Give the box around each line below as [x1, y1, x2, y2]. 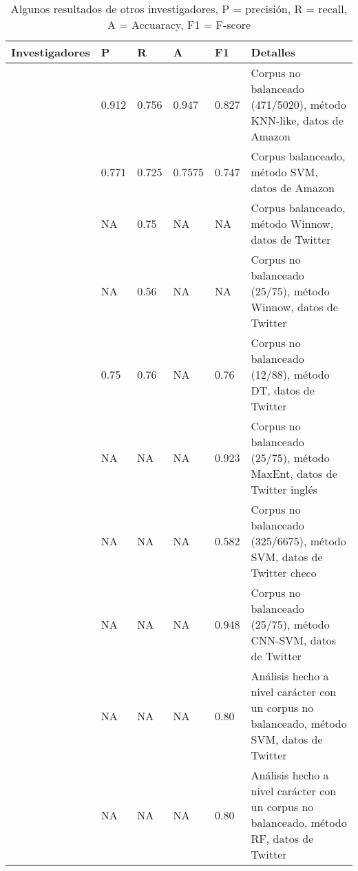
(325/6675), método [251, 533, 346, 549]
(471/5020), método [251, 96, 346, 112]
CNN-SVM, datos [251, 632, 337, 648]
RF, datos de [251, 830, 314, 846]
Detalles [251, 44, 296, 60]
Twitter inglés [251, 481, 318, 497]
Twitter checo [251, 565, 317, 580]
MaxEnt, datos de [251, 465, 337, 481]
